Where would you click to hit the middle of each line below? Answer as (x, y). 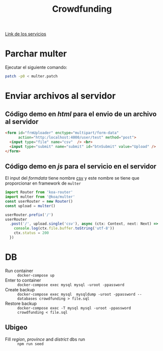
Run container (19, 271)
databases (27, 299)
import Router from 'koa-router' (39, 192)
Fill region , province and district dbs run (45, 339)
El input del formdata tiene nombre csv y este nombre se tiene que (72, 178)
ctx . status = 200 (31, 233)
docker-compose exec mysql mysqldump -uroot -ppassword (76, 294)
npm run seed (31, 344)
